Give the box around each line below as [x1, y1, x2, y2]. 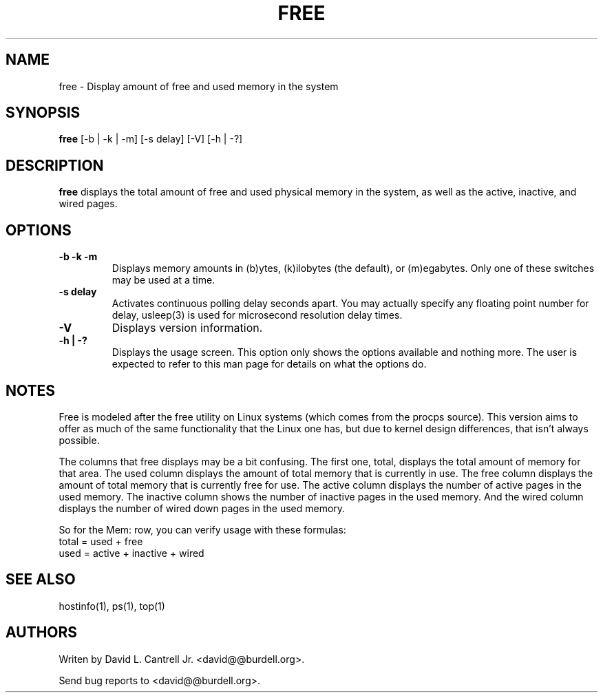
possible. [59, 434, 100, 446]
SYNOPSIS [6, 104, 81, 122]
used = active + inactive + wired [59, 547, 204, 559]
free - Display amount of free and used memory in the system [59, 80, 339, 92]
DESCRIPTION [6, 156, 104, 174]
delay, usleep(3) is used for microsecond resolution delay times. [112, 309, 403, 321]
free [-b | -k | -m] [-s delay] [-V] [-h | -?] [59, 133, 243, 145]
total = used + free [59, 535, 143, 547]
